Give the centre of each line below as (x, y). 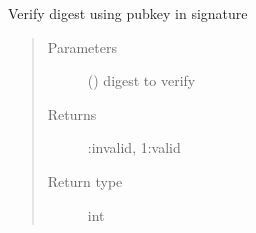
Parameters (82, 46)
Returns (72, 113)
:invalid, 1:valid (134, 147)
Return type (85, 180)
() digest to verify (141, 80)
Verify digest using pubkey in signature (128, 13)
